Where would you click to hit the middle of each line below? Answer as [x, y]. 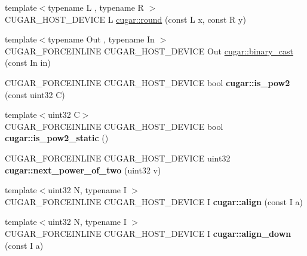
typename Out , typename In [101, 39]
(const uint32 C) [35, 94]
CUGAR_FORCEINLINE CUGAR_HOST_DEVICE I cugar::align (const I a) [154, 201]
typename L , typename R [96, 7]
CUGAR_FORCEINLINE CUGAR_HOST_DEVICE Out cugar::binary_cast [149, 51]
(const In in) [28, 63]
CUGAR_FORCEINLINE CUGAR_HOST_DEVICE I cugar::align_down [148, 233]
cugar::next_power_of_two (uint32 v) [83, 170]
